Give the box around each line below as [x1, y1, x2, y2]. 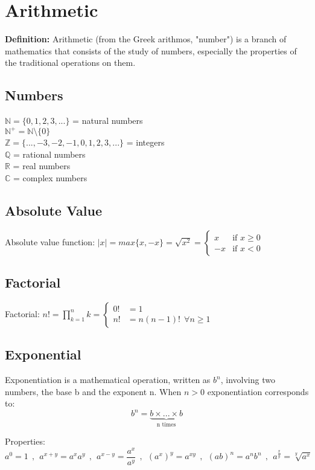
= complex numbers [13, 171, 87, 184]
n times [156, 422, 176, 428]
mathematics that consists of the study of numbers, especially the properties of [5, 44, 297, 57]
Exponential [5, 345, 81, 364]
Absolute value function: [5, 235, 95, 248]
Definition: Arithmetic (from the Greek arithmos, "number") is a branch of [5, 33, 287, 45]
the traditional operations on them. [5, 56, 136, 69]
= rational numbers [13, 147, 86, 160]
